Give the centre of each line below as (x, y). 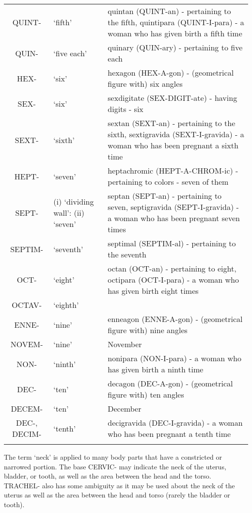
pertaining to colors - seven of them (168, 182)
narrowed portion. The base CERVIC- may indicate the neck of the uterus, (115, 466)
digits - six (126, 109)
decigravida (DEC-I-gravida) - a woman (175, 423)
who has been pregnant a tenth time (169, 434)
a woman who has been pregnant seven (174, 218)
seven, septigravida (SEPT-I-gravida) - (173, 207)
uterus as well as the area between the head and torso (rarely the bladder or (117, 495)
